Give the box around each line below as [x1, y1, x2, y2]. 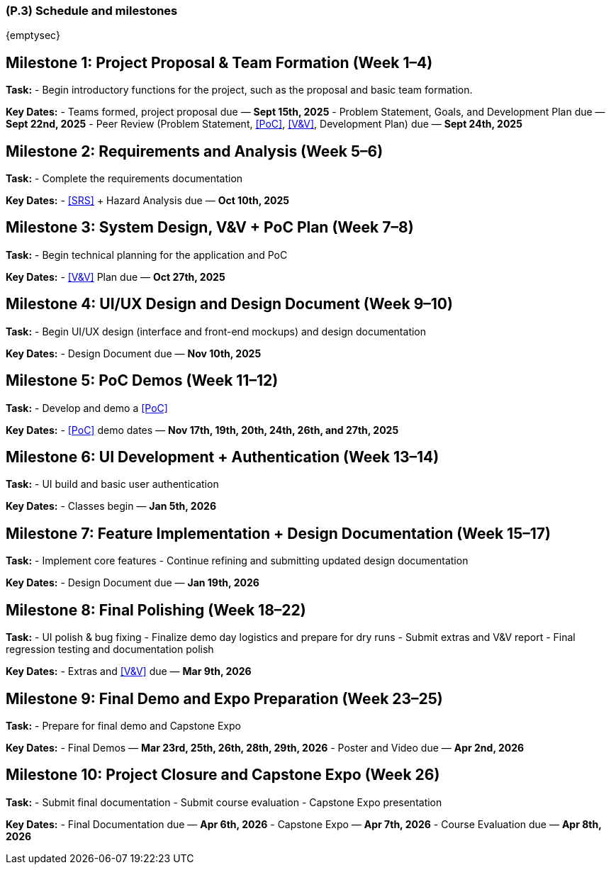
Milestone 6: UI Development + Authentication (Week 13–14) [6, 448, 439, 467]
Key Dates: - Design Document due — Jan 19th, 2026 [6, 576, 259, 589]
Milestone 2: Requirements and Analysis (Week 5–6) [6, 142, 383, 160]
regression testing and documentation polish [6, 643, 214, 656]
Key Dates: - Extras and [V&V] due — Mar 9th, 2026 [6, 665, 252, 678]
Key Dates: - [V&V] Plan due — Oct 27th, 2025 [6, 270, 225, 283]
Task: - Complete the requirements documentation [6, 172, 243, 185]
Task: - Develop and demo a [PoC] [6, 401, 168, 414]
